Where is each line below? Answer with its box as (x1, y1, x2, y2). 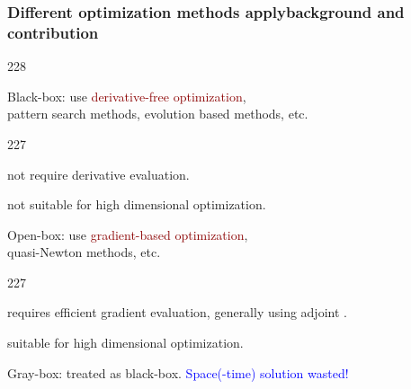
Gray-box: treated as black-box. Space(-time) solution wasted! (7, 363, 349, 382)
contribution (7, 21, 99, 43)
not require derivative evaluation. (7, 164, 190, 183)
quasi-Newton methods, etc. (7, 243, 161, 261)
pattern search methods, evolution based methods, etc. (7, 104, 308, 123)
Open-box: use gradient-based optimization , (7, 225, 248, 243)
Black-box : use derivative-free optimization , (7, 86, 246, 105)
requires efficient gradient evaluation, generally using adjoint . (7, 303, 347, 322)
